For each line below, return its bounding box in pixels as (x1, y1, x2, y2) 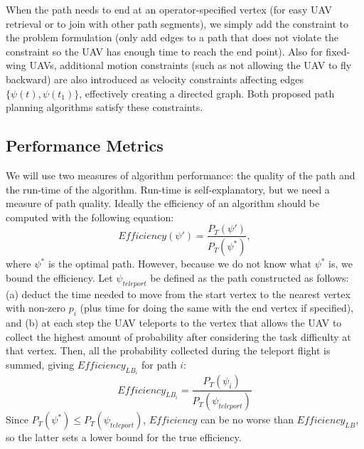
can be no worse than (200, 412, 294, 427)
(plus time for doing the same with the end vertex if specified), (80, 300, 354, 315)
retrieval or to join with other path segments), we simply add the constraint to (6, 16, 348, 31)
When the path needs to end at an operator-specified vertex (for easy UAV (6, 2, 332, 16)
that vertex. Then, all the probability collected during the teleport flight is (6, 343, 331, 358)
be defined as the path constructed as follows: (150, 270, 349, 285)
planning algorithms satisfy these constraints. (6, 100, 203, 115)
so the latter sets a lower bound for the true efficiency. (6, 430, 242, 445)
